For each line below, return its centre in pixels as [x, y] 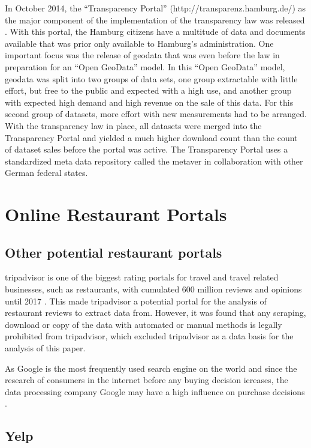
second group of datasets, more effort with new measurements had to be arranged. [156, 114]
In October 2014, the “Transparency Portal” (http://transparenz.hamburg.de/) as [155, 8]
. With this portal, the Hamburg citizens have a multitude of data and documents [155, 32]
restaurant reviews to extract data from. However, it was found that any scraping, [155, 313]
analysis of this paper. [45, 348]
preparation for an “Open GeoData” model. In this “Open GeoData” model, [145, 66]
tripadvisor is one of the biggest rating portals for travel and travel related [142, 277]
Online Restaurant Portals [116, 214]
